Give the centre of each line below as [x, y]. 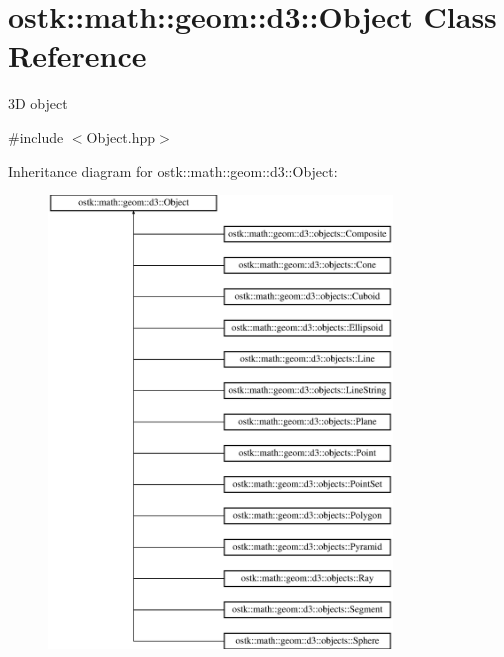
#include [36, 136]
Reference [77, 55]
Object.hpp [121, 136]
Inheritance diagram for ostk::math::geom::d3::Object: [173, 170]
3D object [38, 103]
